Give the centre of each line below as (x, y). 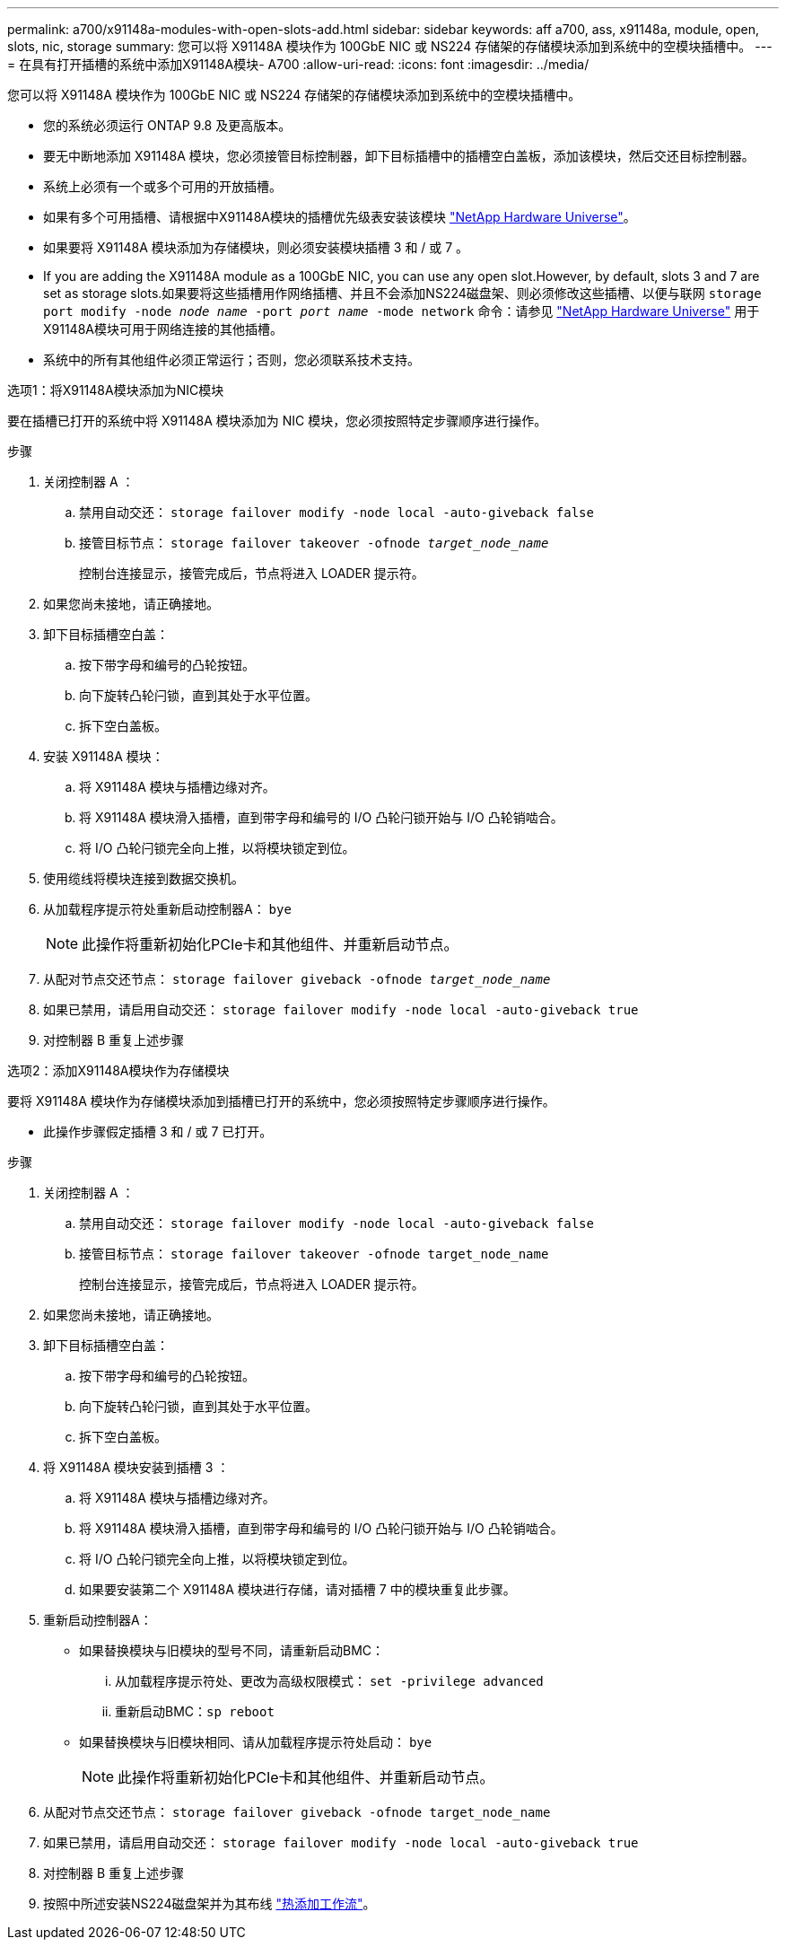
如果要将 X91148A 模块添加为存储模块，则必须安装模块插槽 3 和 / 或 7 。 (256, 247)
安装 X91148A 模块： (104, 756)
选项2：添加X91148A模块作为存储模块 (118, 1070)
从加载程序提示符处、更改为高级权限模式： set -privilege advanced (329, 1681)
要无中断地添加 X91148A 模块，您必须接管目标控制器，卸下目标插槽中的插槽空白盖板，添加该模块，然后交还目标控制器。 (399, 156)
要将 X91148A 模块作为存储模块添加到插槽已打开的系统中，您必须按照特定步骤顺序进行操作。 (281, 1101)
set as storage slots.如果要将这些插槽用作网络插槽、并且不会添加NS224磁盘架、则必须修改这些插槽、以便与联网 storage (402, 293)
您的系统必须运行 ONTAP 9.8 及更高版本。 (167, 125)
